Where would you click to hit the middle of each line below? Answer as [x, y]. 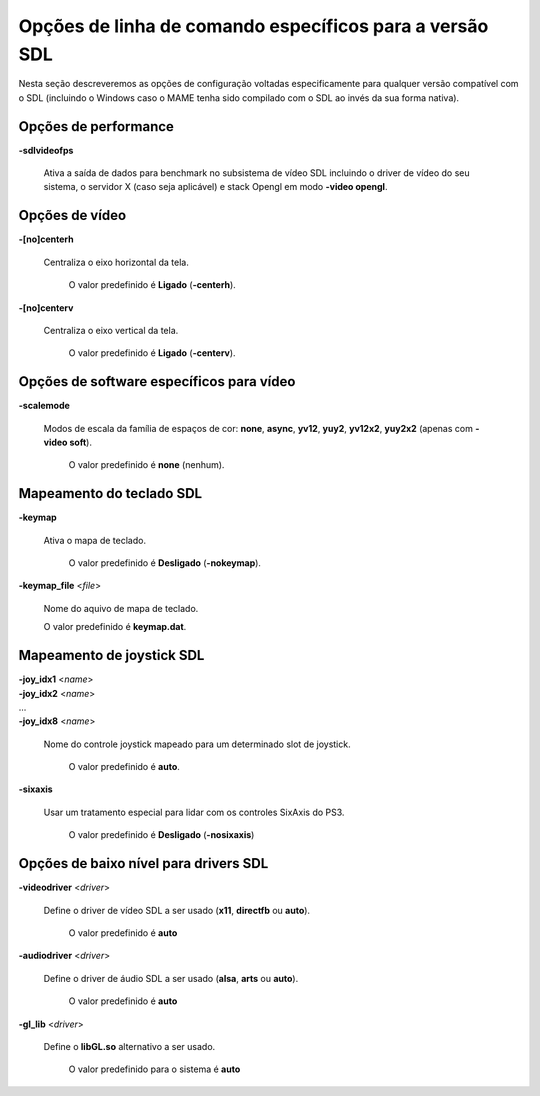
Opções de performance [96, 126]
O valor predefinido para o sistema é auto [154, 1069]
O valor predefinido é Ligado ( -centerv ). [152, 353]
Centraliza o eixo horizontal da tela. [116, 262]
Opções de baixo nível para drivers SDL [143, 863]
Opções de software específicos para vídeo [157, 381]
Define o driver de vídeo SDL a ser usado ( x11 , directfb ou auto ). [176, 910]
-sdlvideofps [46, 150]
